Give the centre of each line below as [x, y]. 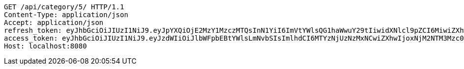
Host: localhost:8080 [45, 46]
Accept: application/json [54, 23]
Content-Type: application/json [66, 15]
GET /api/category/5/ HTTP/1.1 [64, 7]
